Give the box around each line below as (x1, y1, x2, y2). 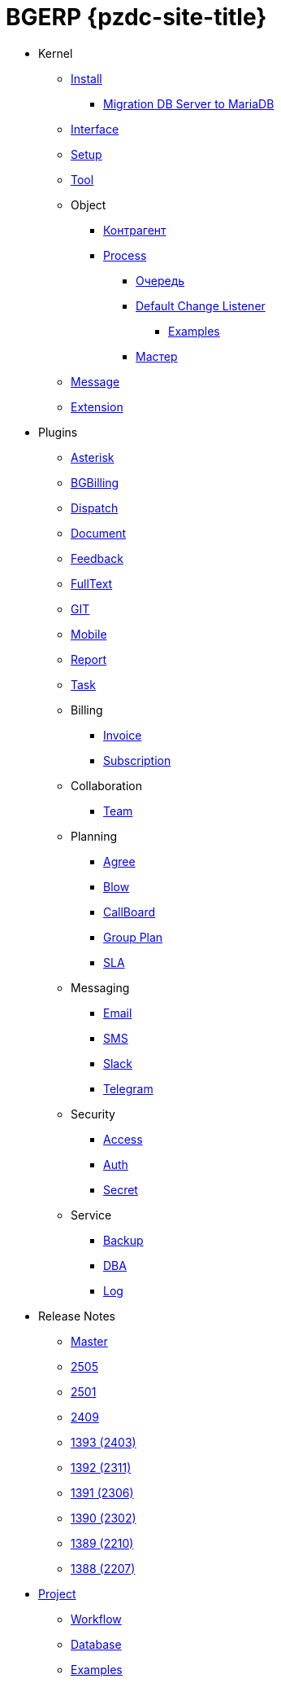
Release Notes (38, 1308, 115, 1323)
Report (71, 652, 107, 666)
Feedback (71, 551, 123, 565)
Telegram (103, 1081, 153, 1096)
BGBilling (71, 475, 119, 490)
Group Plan (103, 929, 163, 944)
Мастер (136, 349, 178, 363)
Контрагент (103, 222, 166, 237)
